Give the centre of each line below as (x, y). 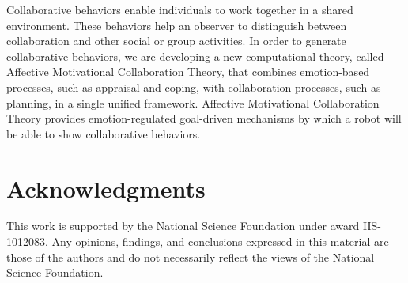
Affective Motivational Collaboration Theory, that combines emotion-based (188, 72)
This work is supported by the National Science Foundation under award (183, 226)
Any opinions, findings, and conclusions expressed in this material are (220, 241)
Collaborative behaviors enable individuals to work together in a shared (180, 9)
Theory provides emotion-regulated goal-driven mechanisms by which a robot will (204, 118)
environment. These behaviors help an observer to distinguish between (177, 25)
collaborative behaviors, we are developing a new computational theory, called (195, 56)
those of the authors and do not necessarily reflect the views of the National (191, 257)
